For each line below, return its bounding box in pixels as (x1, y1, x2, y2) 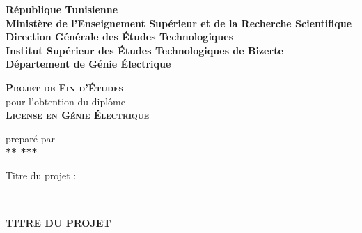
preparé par (6, 130, 55, 145)
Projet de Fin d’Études (6, 80, 123, 94)
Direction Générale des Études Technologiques (6, 29, 234, 44)
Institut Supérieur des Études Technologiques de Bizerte (6, 43, 283, 57)
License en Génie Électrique (6, 107, 150, 122)
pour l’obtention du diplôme (6, 93, 125, 108)
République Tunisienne (6, 2, 118, 16)
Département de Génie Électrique (6, 57, 171, 71)
